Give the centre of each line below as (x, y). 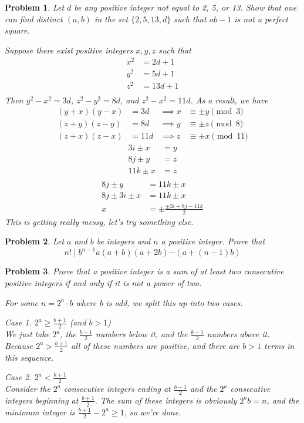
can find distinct (34, 19)
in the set (111, 19)
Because (19, 345)
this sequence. (29, 357)
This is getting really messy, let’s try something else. (99, 221)
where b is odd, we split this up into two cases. (159, 302)
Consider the (28, 389)
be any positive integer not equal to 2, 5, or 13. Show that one (185, 7)
